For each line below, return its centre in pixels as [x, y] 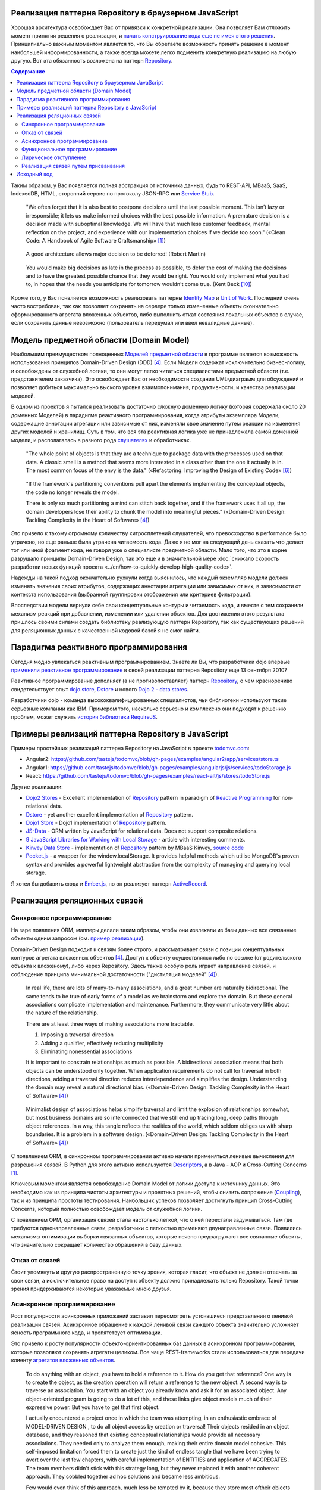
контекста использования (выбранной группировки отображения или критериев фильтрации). [131, 595]
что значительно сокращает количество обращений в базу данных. [97, 1245]
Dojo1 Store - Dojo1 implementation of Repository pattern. [96, 822]
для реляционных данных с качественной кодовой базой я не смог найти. [106, 630]
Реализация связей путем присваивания [73, 166]
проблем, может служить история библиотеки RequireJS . [84, 717]
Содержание [28, 72]
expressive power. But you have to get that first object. [93, 1407]
